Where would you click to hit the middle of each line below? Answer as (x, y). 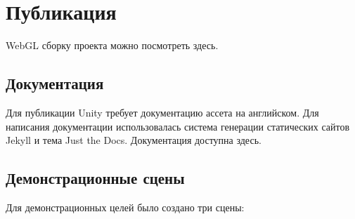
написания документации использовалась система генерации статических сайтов (178, 126)
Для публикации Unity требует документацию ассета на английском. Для (162, 112)
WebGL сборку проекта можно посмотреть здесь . (112, 45)
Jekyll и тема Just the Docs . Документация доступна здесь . (134, 140)
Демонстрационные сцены (95, 178)
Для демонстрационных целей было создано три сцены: (125, 207)
